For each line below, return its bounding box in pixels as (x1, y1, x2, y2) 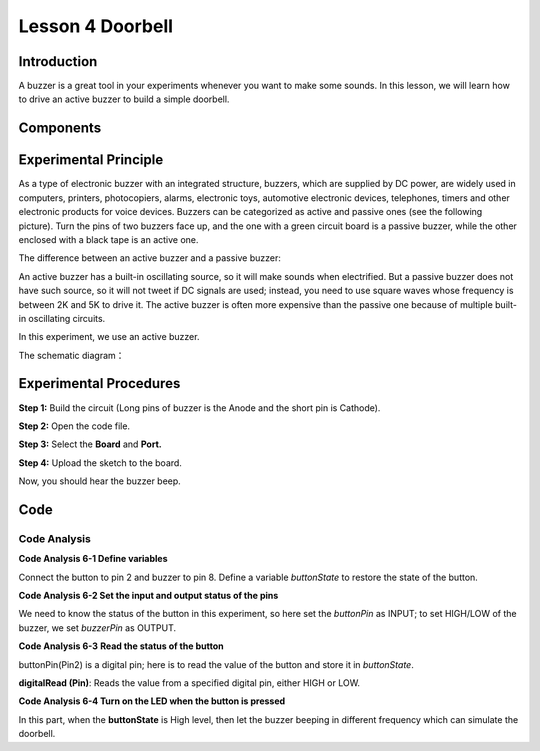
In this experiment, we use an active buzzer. (18, 331, 200, 343)
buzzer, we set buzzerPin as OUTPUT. (18, 621, 177, 634)
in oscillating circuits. (18, 312, 106, 324)
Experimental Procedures (18, 375, 181, 392)
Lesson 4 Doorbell (18, 15, 174, 37)
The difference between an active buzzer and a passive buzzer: (18, 252, 282, 264)
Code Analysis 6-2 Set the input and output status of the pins (18, 590, 279, 602)
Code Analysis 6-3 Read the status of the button (18, 640, 224, 652)
